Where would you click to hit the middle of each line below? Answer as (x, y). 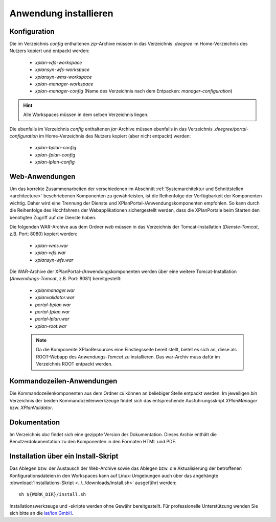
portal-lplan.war (52, 319)
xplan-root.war (51, 326)
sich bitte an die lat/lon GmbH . (41, 513)
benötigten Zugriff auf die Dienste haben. (53, 217)
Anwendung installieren (61, 13)
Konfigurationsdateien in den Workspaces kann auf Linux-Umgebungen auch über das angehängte (114, 475)
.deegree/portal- (231, 129)
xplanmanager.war (55, 290)
